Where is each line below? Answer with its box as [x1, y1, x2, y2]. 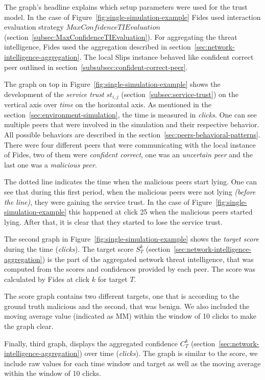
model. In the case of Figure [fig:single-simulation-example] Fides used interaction [4, 11, 261, 22]
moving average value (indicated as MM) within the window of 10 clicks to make [4, 311, 257, 321]
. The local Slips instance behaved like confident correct [79, 51, 254, 62]
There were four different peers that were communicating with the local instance [4, 139, 256, 150]
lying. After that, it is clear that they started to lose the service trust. [4, 216, 223, 227]
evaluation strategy [4, 21, 64, 32]
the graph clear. [4, 321, 54, 331]
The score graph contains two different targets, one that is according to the [4, 291, 239, 301]
